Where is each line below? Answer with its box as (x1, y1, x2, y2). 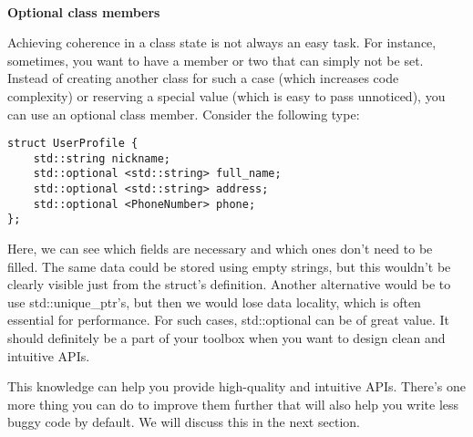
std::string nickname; (33, 151, 170, 165)
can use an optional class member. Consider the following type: (7, 104, 360, 123)
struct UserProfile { (7, 137, 139, 151)
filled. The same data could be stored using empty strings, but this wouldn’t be (7, 256, 451, 276)
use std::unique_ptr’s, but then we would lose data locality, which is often (7, 292, 421, 311)
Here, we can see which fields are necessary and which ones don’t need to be (7, 239, 433, 258)
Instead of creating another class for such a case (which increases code (7, 68, 399, 88)
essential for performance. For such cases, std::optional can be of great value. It (7, 310, 450, 329)
